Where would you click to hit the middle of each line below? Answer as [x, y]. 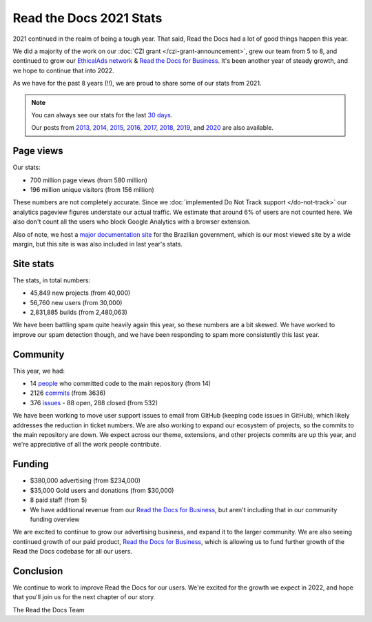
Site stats [33, 263]
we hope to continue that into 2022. [63, 70]
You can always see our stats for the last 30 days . [102, 115]
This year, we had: [39, 371]
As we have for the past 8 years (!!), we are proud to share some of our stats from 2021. [137, 84]
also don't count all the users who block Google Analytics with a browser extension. [132, 222]
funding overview [55, 519]
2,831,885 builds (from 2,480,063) [79, 312]
